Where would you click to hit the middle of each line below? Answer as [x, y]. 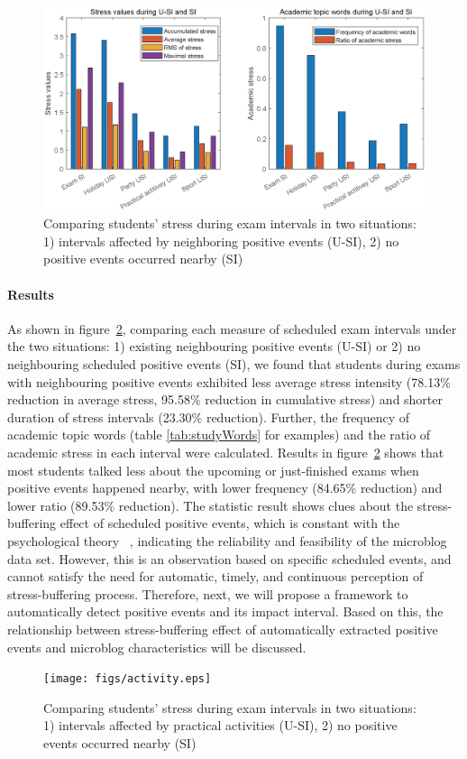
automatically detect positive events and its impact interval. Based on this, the [225, 611]
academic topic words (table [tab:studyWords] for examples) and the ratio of [219, 435]
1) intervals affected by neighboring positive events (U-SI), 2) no [221, 241]
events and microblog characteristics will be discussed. [157, 647]
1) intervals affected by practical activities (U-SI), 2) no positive [220, 725]
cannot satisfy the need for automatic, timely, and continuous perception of [215, 576]
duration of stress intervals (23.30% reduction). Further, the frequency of [209, 417]
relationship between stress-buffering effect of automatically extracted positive [223, 629]
